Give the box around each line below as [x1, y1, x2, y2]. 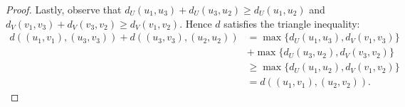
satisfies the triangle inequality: [223, 16, 360, 30]
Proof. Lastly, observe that [6, 2, 122, 16]
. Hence [179, 16, 212, 30]
